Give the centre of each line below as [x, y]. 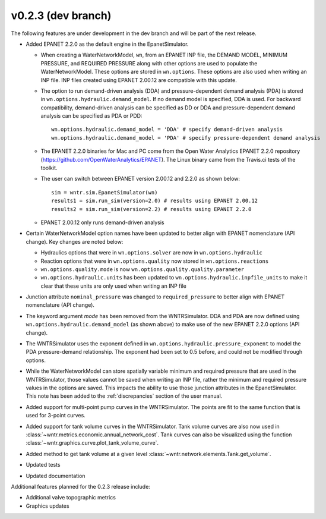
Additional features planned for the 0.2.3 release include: [81, 486]
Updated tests [43, 465]
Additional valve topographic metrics [71, 498]
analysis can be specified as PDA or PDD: [91, 116]
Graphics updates [48, 506]
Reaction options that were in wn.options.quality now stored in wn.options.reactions [155, 261]
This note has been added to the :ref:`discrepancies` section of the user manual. [124, 396]
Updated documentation [56, 476]
